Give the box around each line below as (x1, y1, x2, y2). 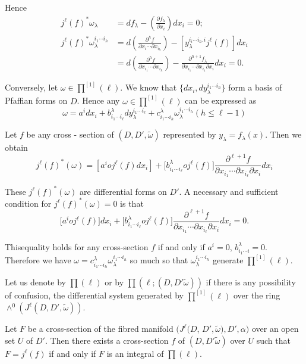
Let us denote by (5, 276, 66, 288)
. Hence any (77, 94, 120, 107)
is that (120, 197, 144, 209)
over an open (251, 322, 299, 335)
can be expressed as (185, 94, 257, 107)
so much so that (130, 254, 188, 266)
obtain (5, 141, 28, 154)
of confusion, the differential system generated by (5, 289, 184, 301)
